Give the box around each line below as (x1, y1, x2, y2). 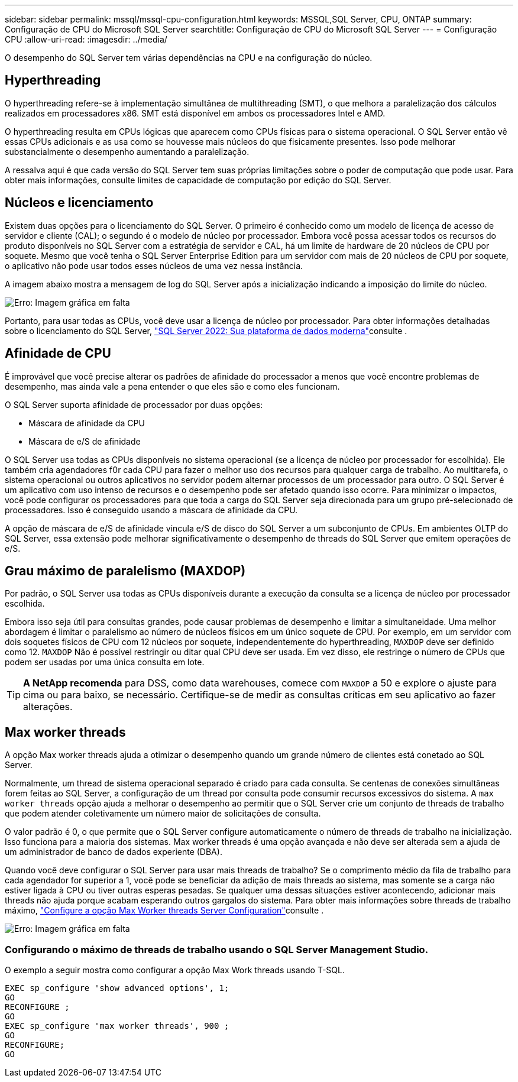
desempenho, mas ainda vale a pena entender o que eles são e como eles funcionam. (5, 381, 340, 391)
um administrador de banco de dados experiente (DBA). (5, 847, 222, 857)
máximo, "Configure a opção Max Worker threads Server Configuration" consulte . (5, 905, 324, 916)
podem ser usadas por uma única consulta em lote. (5, 657, 205, 668)
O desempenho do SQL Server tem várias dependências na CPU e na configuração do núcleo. (5, 53, 373, 63)
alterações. (23, 701, 73, 713)
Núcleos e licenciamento (5, 195, 154, 210)
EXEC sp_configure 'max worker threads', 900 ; (5, 1021, 229, 1031)
